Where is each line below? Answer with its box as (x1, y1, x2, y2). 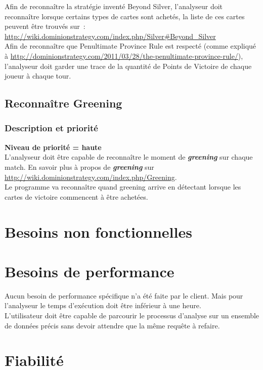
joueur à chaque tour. (5, 70, 71, 81)
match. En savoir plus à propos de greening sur (5, 161, 154, 172)
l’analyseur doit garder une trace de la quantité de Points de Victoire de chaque (5, 60, 252, 71)
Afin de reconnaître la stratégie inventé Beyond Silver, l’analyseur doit (5, 1, 223, 11)
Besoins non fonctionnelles (5, 221, 192, 242)
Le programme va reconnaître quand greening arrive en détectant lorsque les (5, 181, 241, 192)
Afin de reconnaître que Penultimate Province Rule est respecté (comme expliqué (5, 41, 256, 51)
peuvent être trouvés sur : (5, 21, 85, 31)
